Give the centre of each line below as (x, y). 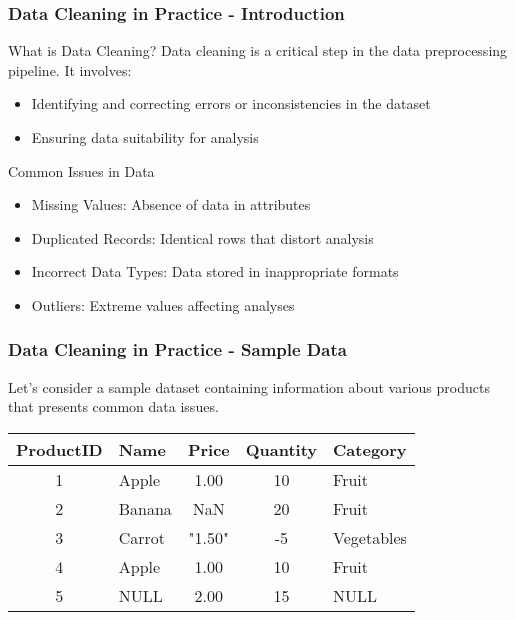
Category (370, 449)
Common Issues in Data (81, 170)
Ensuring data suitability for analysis (145, 137)
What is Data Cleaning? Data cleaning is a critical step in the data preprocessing (258, 50)
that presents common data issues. (113, 406)
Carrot (142, 537)
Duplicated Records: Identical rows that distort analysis (202, 237)
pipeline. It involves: (70, 69)
